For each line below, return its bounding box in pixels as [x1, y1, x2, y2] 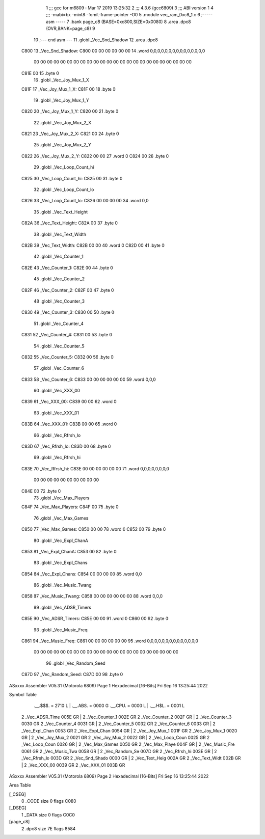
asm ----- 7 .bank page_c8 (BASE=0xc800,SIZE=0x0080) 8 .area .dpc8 [46, 19, 191, 25]
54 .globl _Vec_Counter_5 [33, 343, 84, 349]
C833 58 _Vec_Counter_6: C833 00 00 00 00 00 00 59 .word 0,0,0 [21, 376, 156, 382]
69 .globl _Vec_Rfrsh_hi [33, 455, 81, 460]
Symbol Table [9, 692, 37, 697]
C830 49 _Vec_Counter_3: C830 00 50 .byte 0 [21, 309, 115, 315]
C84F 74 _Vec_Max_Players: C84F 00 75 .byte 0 [21, 504, 119, 510]
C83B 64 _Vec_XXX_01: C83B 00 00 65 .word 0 [21, 421, 117, 427]
